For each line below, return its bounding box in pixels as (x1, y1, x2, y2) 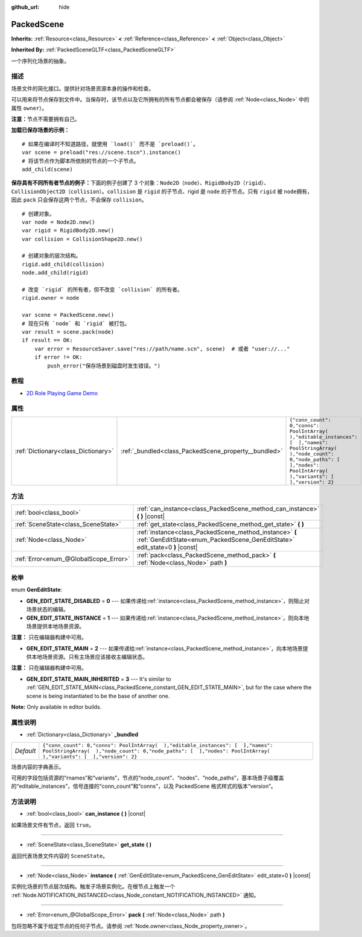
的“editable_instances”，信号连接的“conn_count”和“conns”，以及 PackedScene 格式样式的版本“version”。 (11, 783, 277, 790)
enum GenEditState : (11, 586, 63, 594)
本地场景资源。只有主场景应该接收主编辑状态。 (31, 653, 148, 661)
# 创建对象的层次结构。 (22, 252, 81, 259)
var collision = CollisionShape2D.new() (22, 235, 143, 243)
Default (14, 747, 36, 755)
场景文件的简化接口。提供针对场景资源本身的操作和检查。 (11, 84, 154, 92)
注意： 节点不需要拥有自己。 (11, 115, 80, 122)
